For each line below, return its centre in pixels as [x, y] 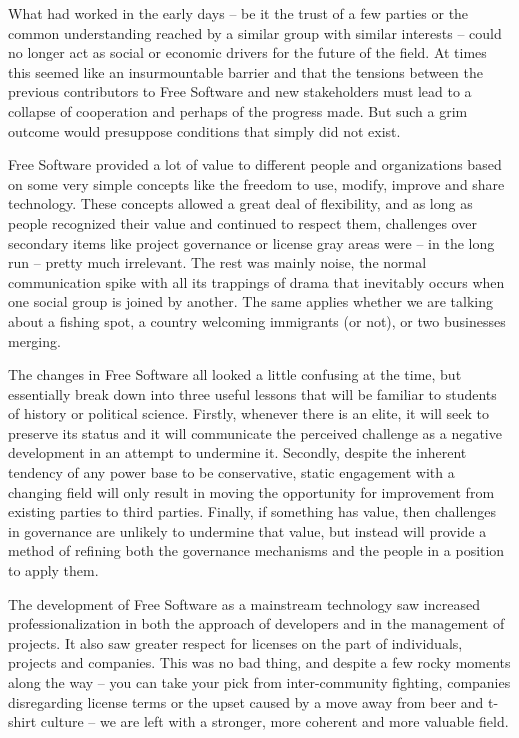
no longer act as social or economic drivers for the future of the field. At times [247, 52]
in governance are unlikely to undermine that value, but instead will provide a [247, 530]
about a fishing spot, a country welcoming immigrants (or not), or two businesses [257, 320]
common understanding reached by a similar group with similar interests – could [255, 32]
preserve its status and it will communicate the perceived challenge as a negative [255, 432]
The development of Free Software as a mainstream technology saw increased [244, 603]
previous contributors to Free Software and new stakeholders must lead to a [240, 91]
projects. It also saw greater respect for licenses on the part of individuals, [235, 642]
